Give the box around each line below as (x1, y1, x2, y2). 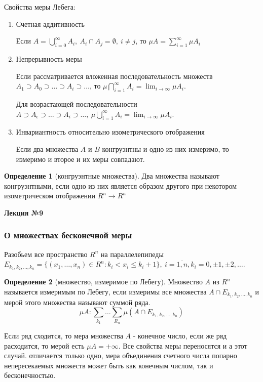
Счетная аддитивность (16, 18, 85, 29)
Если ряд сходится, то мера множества (4, 330, 123, 341)
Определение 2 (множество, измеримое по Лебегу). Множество (4, 276, 203, 287)
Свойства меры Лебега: (4, 2, 76, 12)
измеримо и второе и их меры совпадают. (16, 153, 145, 164)
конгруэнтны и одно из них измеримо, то (102, 143, 229, 154)
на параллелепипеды (101, 248, 164, 259)
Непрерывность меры (16, 53, 82, 64)
